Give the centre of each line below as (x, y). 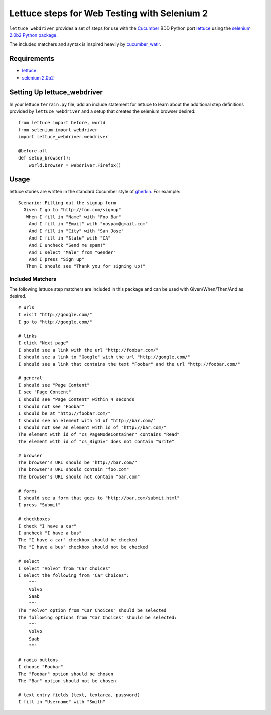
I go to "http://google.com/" (55, 322)
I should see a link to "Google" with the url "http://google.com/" (104, 357)
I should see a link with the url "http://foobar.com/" (88, 350)
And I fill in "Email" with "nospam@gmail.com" (88, 224)
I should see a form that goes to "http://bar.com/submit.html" (99, 498)
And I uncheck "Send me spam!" (67, 245)
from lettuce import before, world (62, 123)
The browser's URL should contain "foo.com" (74, 470)
